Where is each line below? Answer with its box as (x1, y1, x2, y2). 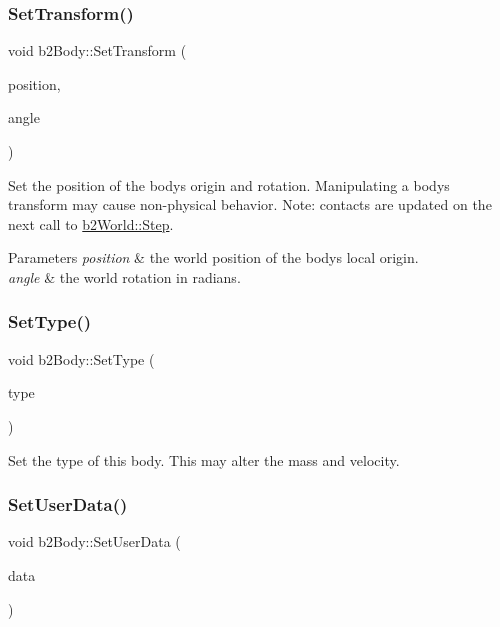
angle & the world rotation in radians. (8, 266, 241, 287)
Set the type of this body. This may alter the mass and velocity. (8, 449, 400, 470)
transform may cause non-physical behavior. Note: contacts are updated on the (8, 194, 492, 215)
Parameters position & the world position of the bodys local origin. (8, 247, 419, 268)
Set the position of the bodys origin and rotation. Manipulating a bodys (8, 174, 450, 195)
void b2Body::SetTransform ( (8, 40, 187, 61)
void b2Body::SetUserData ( (8, 531, 181, 552)
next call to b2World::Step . (8, 213, 174, 234)
